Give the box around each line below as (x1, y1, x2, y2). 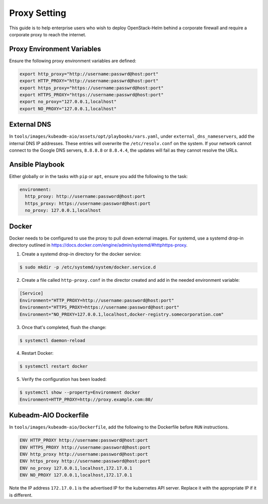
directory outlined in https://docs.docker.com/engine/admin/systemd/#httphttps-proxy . (9, 242, 188, 248)
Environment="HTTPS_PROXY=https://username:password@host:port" (19, 305, 180, 310)
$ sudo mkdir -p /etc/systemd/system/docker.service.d (19, 264, 156, 270)
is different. (9, 492, 33, 498)
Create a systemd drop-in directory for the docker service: (21, 251, 141, 257)
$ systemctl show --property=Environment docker (19, 390, 140, 395)
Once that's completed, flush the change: (21, 324, 107, 330)
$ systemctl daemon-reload (19, 337, 85, 343)
